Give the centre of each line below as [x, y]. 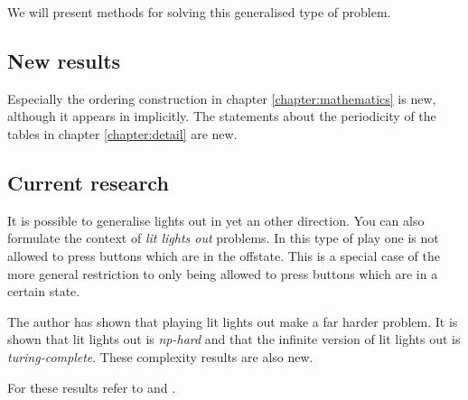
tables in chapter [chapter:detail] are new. [122, 133]
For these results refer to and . [92, 387]
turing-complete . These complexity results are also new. [160, 356]
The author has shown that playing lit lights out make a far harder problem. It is [233, 321]
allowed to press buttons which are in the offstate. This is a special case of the [224, 255]
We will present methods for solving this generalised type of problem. [199, 12]
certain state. [44, 291]
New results [64, 60]
